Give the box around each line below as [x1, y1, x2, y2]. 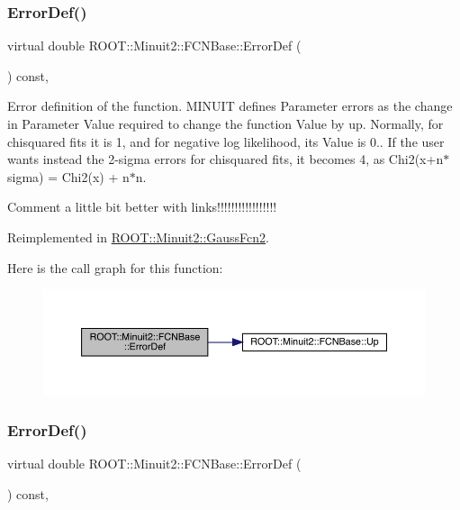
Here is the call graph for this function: [7, 258, 223, 277]
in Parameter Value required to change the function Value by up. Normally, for [7, 114, 444, 132]
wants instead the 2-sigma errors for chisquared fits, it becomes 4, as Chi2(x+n [7, 150, 444, 168]
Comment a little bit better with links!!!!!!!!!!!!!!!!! [7, 197, 277, 216]
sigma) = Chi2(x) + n [7, 167, 130, 186]
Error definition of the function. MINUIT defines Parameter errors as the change [7, 96, 453, 115]
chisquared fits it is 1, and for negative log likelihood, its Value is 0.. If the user [7, 132, 445, 150]
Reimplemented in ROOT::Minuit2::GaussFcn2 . [7, 227, 269, 246]
